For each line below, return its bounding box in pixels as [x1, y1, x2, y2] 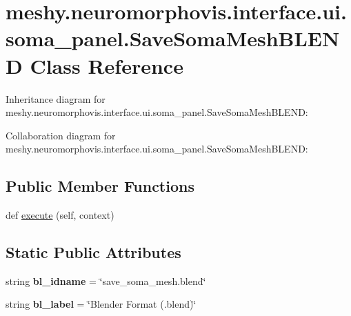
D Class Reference [6, 51, 183, 79]
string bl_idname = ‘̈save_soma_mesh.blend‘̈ [6, 273, 206, 288]
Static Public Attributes [6, 241, 181, 263]
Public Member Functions [6, 175, 194, 197]
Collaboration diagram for [6, 128, 116, 142]
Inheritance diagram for [6, 91, 106, 106]
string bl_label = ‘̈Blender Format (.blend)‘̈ [6, 297, 197, 311]
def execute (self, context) [6, 208, 114, 222]
